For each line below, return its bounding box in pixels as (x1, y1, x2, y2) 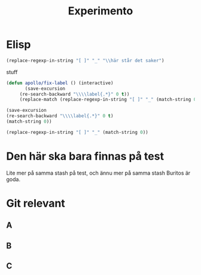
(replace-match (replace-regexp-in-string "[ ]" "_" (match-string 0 (19, 97, 197, 103)
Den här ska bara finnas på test (6, 149, 165, 163)
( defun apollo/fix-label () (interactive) (6, 80, 114, 86)
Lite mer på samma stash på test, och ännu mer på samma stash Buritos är (6, 169, 191, 176)
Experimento (68, 4, 133, 18)
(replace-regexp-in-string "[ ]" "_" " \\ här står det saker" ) (6, 57, 165, 63)
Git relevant (6, 196, 66, 210)
